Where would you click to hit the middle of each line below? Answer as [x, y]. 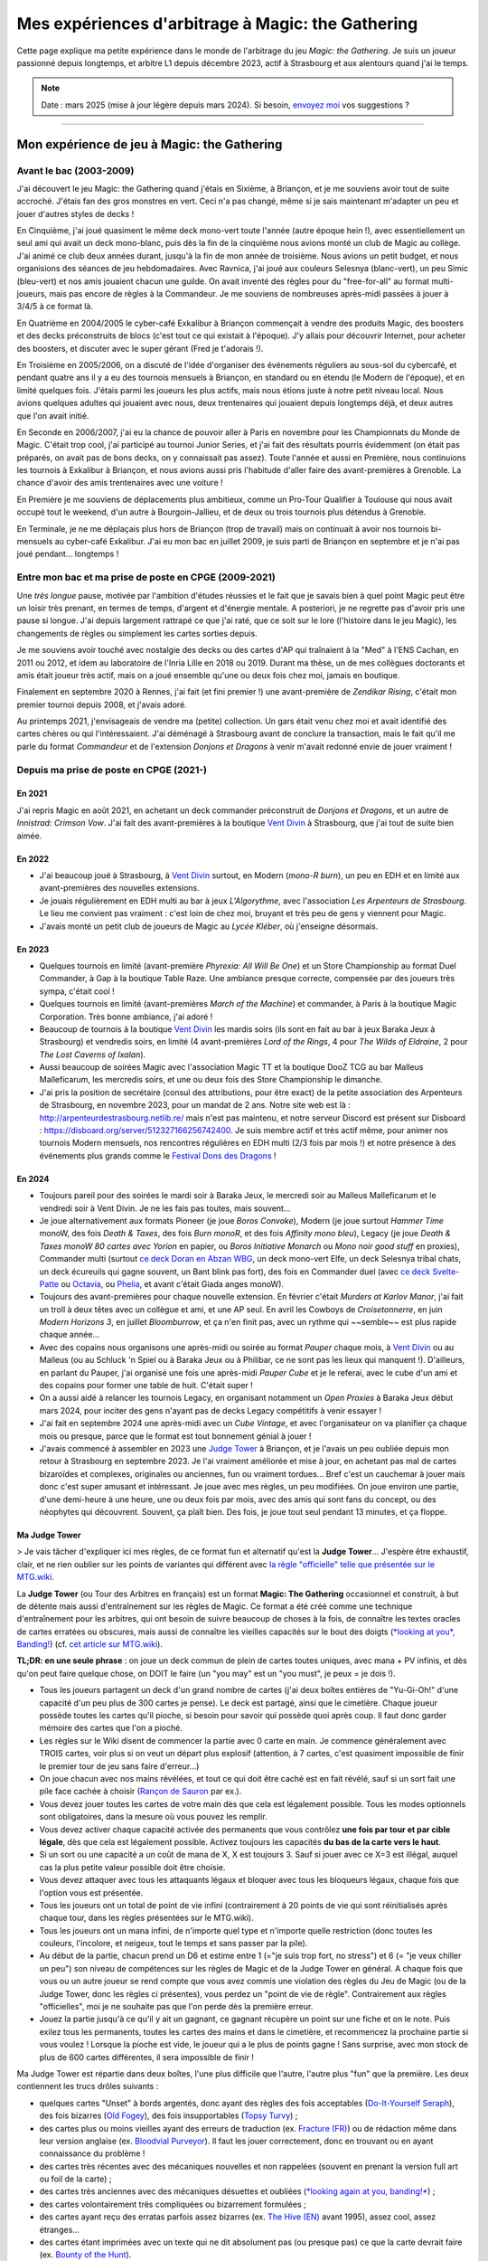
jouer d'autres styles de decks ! [75, 213]
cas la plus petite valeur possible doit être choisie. [132, 1867]
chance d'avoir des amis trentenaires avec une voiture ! [120, 483]
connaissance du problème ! [92, 2153]
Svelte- [446, 1272]
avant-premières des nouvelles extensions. [119, 888]
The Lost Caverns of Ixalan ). [93, 1055]
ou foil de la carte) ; [75, 2179]
